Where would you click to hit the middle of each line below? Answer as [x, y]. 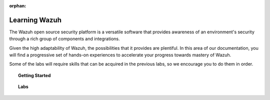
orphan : [18, 6]
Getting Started [34, 75]
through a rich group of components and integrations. [64, 39]
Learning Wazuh [35, 20]
